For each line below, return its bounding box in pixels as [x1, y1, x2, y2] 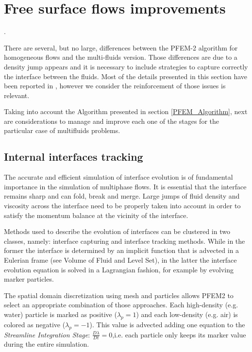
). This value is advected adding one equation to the [89, 319, 245, 329]
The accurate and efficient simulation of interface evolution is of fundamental [4, 172, 233, 182]
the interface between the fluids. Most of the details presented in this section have [4, 71, 248, 81]
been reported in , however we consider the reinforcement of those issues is [4, 81, 226, 91]
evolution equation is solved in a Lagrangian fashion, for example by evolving [4, 264, 234, 274]
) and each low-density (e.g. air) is [136, 309, 238, 319]
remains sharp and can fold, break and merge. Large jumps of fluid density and [4, 191, 240, 201]
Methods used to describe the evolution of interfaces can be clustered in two [4, 226, 230, 236]
